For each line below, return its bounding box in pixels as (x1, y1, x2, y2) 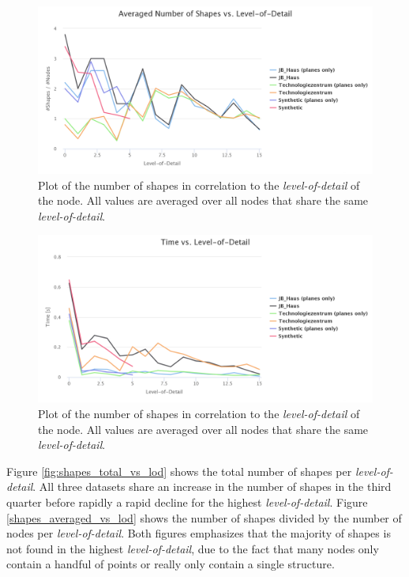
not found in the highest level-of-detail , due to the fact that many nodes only (6, 540, 379, 556)
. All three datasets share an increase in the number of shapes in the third (32, 478, 392, 495)
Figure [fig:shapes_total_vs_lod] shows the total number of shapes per (6, 462, 352, 479)
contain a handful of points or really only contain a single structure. (6, 556, 335, 572)
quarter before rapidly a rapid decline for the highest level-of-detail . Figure (6, 493, 368, 510)
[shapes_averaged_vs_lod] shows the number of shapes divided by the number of (6, 509, 402, 526)
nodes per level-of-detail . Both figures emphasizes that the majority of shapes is (6, 525, 391, 541)
